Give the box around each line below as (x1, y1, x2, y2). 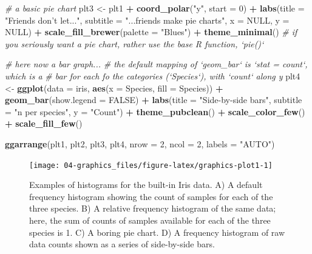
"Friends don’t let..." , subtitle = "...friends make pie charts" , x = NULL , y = (5, 13, 290, 26)
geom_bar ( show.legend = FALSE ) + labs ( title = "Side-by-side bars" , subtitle (5, 93, 302, 106)
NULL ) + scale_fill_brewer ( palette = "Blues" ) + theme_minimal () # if (5, 25, 297, 38)
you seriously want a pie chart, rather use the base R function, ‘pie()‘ (5, 37, 264, 50)
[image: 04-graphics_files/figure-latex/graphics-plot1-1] (29, 161, 273, 170)
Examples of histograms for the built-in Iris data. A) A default (29, 178, 263, 191)
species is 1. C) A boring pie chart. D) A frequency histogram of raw (29, 226, 285, 238)
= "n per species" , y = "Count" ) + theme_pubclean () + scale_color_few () (5, 105, 305, 118)
